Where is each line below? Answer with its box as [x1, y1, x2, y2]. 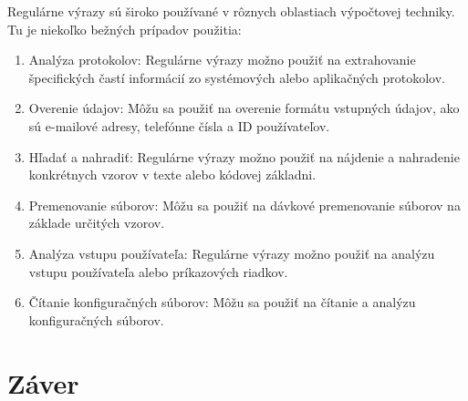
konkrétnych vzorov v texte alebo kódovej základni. [28, 165, 317, 184]
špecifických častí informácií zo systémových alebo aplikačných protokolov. [28, 67, 445, 87]
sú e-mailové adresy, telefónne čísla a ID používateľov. [28, 116, 330, 135]
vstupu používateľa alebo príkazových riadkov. [28, 262, 288, 281]
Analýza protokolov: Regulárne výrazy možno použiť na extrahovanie [28, 50, 416, 69]
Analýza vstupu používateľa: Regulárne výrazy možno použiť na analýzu [28, 243, 435, 262]
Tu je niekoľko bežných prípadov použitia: [7, 19, 242, 38]
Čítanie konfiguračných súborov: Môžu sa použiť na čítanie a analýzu [28, 293, 416, 312]
